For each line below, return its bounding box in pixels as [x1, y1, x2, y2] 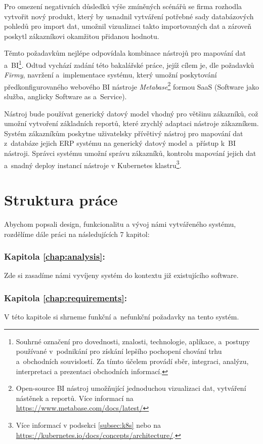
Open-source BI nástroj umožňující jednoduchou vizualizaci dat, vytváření [16, 383, 246, 393]
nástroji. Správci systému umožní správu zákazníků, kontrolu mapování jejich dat [4, 148, 256, 158]
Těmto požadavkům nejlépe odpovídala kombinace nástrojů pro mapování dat [4, 48, 246, 58]
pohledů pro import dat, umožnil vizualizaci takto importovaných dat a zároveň [4, 21, 252, 31]
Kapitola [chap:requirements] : [4, 291, 127, 304]
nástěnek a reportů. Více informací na [16, 392, 134, 403]
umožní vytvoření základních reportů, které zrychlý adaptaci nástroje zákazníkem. [4, 118, 259, 129]
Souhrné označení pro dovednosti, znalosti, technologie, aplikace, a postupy [16, 336, 250, 346]
